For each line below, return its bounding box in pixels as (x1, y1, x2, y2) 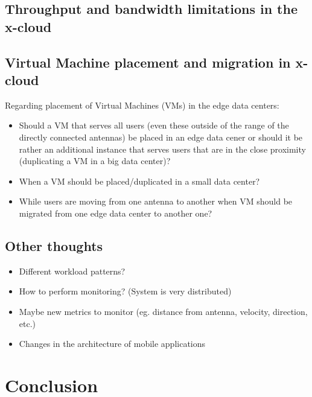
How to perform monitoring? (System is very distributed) (19, 285, 232, 297)
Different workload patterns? (19, 264, 126, 277)
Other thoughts (5, 236, 103, 255)
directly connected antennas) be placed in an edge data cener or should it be (19, 130, 303, 143)
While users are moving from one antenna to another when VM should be (19, 195, 293, 208)
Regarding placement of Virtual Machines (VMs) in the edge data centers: (5, 98, 279, 111)
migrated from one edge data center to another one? (19, 206, 212, 219)
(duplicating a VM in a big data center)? (19, 154, 171, 167)
